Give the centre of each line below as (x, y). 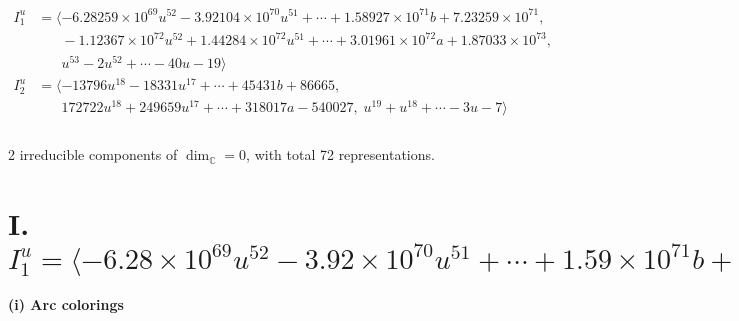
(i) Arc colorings (66, 304)
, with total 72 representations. (340, 154)
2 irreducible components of (93, 154)
